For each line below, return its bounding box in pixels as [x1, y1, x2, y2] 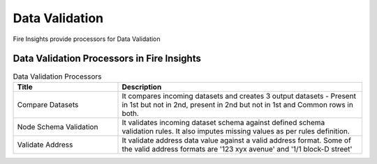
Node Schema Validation [17, 122, 98, 131]
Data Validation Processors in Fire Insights [13, 53, 202, 65]
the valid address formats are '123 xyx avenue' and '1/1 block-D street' [121, 144, 353, 154]
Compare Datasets [17, 99, 79, 109]
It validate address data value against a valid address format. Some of [121, 136, 352, 145]
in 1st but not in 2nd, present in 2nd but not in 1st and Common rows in [121, 99, 354, 109]
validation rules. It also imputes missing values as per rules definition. [121, 126, 350, 136]
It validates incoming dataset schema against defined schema [121, 117, 325, 127]
